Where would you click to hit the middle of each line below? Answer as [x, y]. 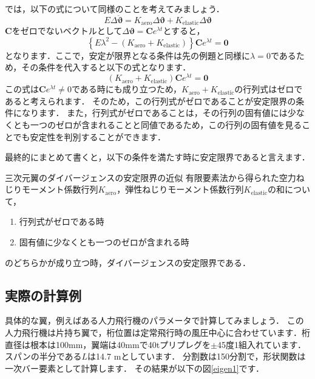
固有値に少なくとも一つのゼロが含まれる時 [104, 242]
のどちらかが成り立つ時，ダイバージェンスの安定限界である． [128, 262]
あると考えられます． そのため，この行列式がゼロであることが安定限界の [151, 101]
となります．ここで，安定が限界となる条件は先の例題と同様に [128, 55]
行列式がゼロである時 [62, 221]
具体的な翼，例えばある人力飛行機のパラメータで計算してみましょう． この [154, 320]
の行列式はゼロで [269, 89]
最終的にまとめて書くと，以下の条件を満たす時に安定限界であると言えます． [157, 157]
